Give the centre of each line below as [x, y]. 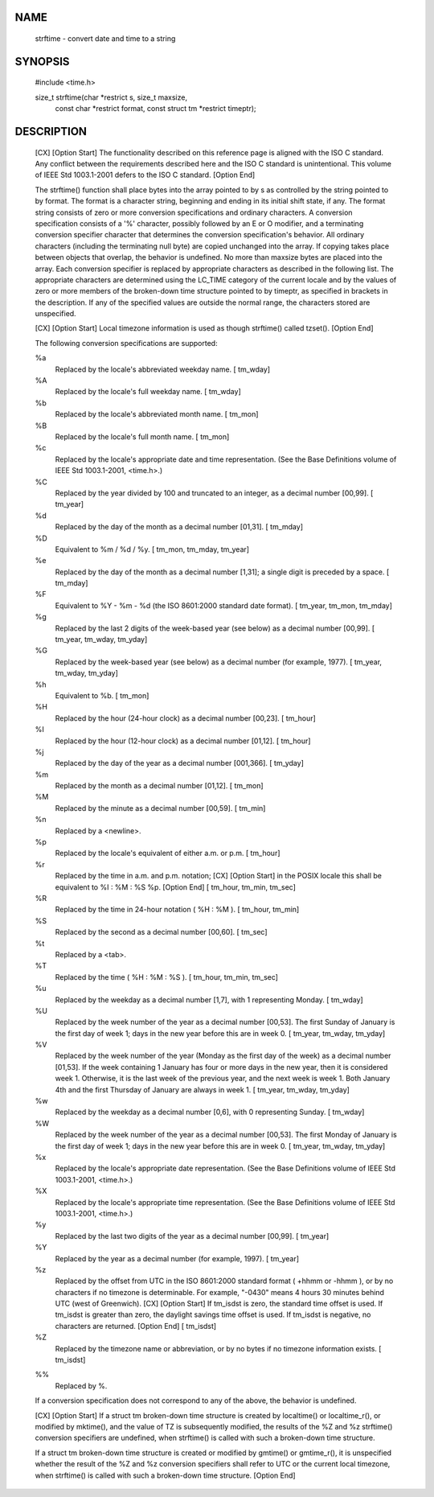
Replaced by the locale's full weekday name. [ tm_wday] [148, 392]
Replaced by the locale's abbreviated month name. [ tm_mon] [157, 414]
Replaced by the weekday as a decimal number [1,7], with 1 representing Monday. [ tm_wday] [209, 999]
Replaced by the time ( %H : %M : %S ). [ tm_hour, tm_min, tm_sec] [167, 977]
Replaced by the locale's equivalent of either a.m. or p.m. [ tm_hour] [168, 853]
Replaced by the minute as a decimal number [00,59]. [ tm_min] [160, 808]
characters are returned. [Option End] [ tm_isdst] [136, 1326]
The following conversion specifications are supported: [126, 343]
